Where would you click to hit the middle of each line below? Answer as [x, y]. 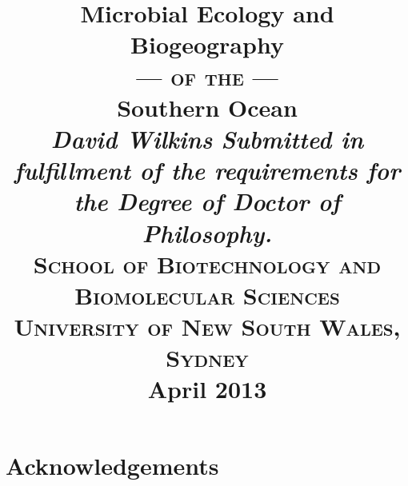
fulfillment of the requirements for [207, 170]
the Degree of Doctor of [207, 201]
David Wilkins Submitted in [207, 138]
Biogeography [207, 44]
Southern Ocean [207, 107]
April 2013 [207, 389]
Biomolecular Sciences [207, 295]
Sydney [207, 358]
